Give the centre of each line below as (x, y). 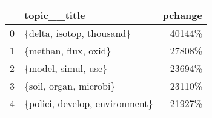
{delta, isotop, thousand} (78, 33)
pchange (182, 15)
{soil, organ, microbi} (70, 86)
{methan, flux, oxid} (68, 51)
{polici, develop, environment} (89, 103)
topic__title (55, 15)
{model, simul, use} (66, 68)
